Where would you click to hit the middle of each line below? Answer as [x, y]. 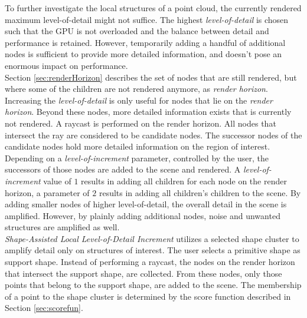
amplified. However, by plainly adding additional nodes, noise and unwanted [143, 215]
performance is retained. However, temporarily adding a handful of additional [145, 42]
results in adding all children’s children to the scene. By [200, 192]
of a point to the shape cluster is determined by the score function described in [148, 296]
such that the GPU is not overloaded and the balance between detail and [137, 31]
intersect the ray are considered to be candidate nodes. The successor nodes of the [153, 135]
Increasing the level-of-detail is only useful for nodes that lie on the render [139, 100]
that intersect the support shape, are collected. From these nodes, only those [143, 273]
